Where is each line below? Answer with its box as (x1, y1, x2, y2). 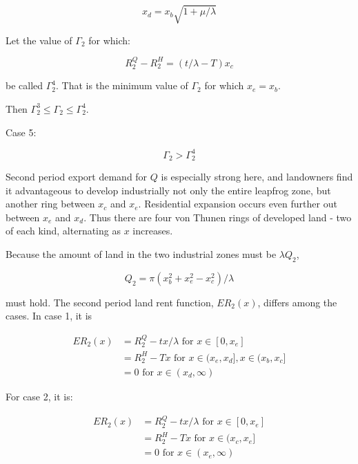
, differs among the (257, 295, 337, 309)
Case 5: (6, 124, 37, 139)
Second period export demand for (6, 169, 148, 184)
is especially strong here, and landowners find (161, 169, 353, 184)
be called (6, 78, 43, 93)
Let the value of (6, 33, 72, 47)
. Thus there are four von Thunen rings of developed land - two (83, 210, 352, 224)
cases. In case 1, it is (6, 308, 92, 323)
